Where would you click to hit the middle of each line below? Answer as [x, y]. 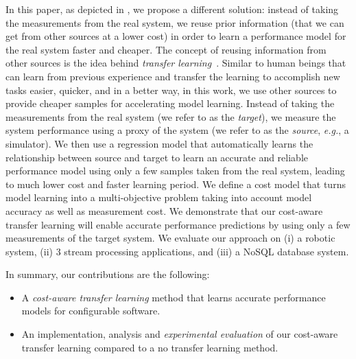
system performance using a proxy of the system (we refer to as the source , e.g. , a [177, 130]
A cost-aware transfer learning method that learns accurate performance [174, 297]
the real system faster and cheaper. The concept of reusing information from [166, 49]
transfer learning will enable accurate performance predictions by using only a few [178, 224]
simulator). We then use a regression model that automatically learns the [159, 143]
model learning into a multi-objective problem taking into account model [159, 197]
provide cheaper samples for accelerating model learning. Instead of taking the [170, 103]
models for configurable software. [91, 311]
